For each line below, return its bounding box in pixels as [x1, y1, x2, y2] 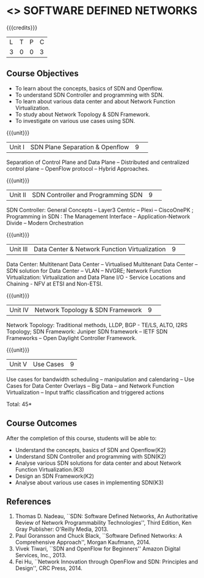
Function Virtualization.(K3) [15, 465, 84, 473]
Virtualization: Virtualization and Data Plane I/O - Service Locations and [6, 273, 186, 281]
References [6, 496, 51, 506]
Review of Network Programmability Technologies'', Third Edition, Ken [15, 519, 192, 527]
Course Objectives [6, 69, 79, 79]
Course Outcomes [6, 418, 78, 429]
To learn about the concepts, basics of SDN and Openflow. [15, 84, 164, 92]
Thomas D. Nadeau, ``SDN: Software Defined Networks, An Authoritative [15, 513, 199, 520]
